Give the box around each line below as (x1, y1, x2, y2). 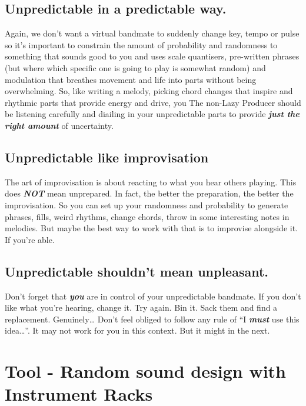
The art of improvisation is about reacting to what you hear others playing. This (5, 175, 297, 188)
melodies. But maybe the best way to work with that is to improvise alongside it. (5, 222, 298, 234)
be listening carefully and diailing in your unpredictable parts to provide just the (5, 108, 300, 120)
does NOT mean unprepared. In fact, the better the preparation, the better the (5, 187, 294, 199)
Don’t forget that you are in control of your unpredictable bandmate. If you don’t (5, 289, 301, 302)
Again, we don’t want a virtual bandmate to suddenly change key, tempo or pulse (5, 27, 300, 39)
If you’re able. (5, 233, 55, 245)
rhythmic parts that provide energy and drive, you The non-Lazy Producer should (5, 96, 301, 108)
